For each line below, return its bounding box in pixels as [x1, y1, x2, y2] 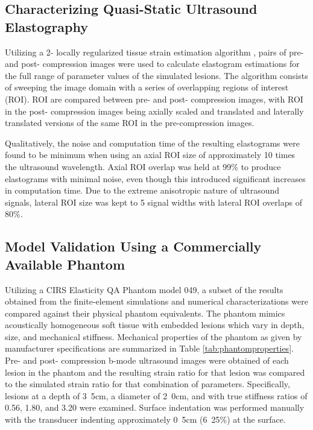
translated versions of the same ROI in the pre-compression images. [5, 116, 255, 129]
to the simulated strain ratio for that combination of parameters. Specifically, [5, 378, 290, 390]
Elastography [5, 17, 88, 36]
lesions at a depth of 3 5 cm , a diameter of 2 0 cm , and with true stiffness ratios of [5, 389, 308, 402]
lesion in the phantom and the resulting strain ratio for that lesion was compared [5, 365, 305, 378]
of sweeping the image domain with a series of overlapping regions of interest [5, 81, 289, 93]
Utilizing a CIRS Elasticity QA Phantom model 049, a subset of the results [5, 283, 283, 296]
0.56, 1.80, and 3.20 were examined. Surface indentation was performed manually [5, 401, 305, 414]
